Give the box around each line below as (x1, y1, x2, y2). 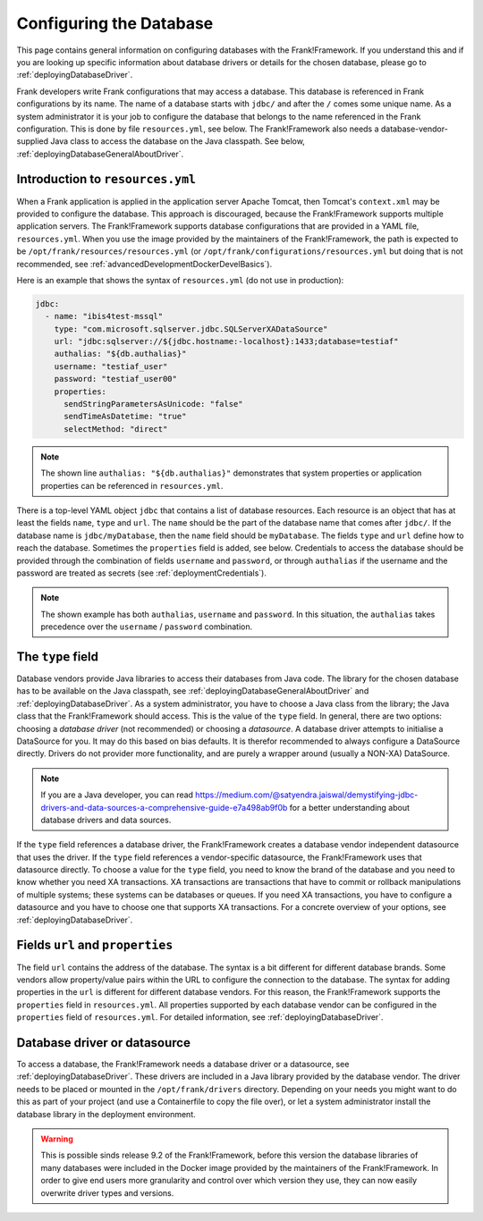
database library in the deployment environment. (16, 1108, 196, 1119)
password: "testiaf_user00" (54, 374, 178, 384)
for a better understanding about (289, 802, 411, 813)
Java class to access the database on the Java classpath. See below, (50, 136, 306, 147)
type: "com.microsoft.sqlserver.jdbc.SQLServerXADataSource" (54, 324, 328, 334)
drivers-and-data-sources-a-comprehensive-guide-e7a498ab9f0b (40, 802, 288, 813)
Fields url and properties (16, 938, 174, 953)
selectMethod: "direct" (64, 424, 168, 434)
